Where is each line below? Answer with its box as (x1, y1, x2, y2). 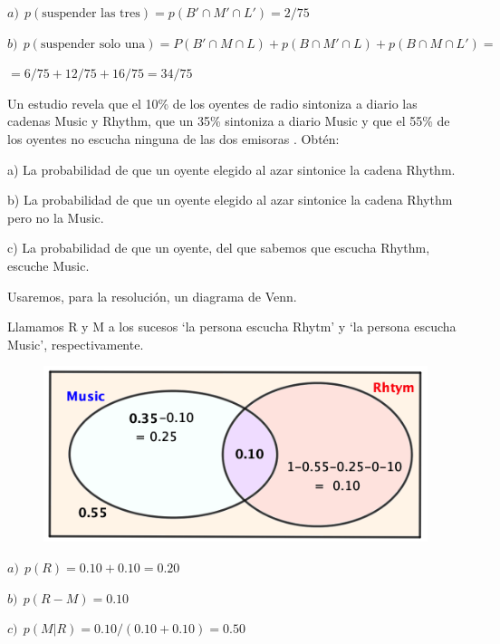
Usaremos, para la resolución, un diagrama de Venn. (7, 286, 297, 305)
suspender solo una (40, 37, 146, 51)
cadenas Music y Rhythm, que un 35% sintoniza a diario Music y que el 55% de (7, 111, 450, 130)
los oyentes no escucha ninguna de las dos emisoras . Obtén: (7, 129, 340, 148)
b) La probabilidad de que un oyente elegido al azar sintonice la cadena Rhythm (7, 190, 453, 209)
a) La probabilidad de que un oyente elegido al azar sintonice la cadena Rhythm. (7, 159, 456, 178)
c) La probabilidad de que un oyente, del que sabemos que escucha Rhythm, (7, 238, 430, 257)
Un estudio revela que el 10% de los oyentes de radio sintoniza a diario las (7, 93, 418, 112)
